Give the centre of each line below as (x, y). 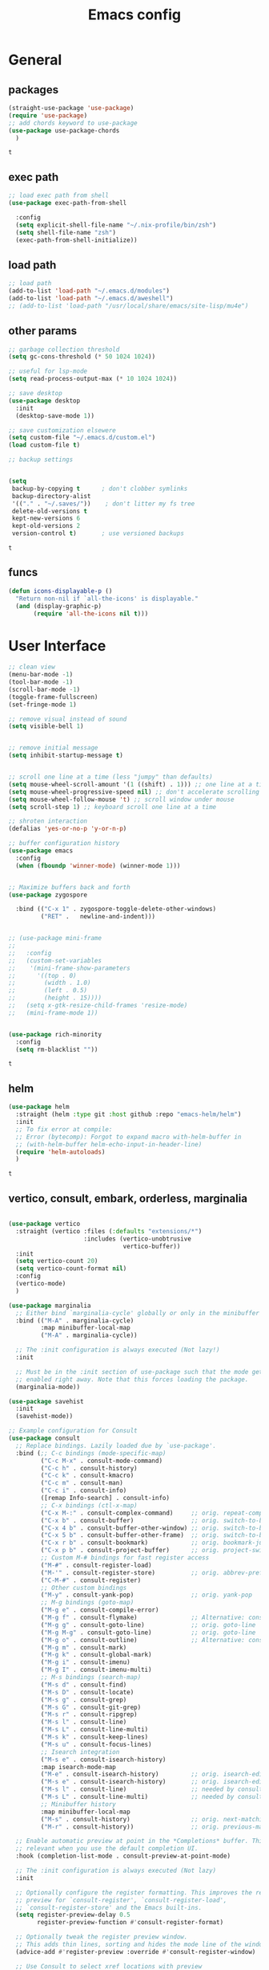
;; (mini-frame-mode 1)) (53, 1013)
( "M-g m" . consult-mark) (84, 1647)
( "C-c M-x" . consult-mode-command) (101, 1461)
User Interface (57, 646)
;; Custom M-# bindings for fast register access (125, 1558)
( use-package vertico (44, 1224)
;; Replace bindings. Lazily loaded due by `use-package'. (116, 1445)
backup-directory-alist (51, 496)
